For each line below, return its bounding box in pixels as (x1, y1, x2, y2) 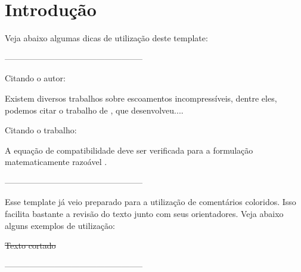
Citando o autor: (5, 72, 66, 84)
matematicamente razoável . (5, 155, 107, 168)
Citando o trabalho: (5, 124, 77, 136)
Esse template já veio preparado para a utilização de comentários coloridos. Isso (5, 195, 296, 208)
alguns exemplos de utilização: (5, 219, 115, 231)
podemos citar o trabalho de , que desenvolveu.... (5, 103, 184, 116)
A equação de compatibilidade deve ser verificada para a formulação (5, 143, 253, 156)
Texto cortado (5, 239, 56, 252)
